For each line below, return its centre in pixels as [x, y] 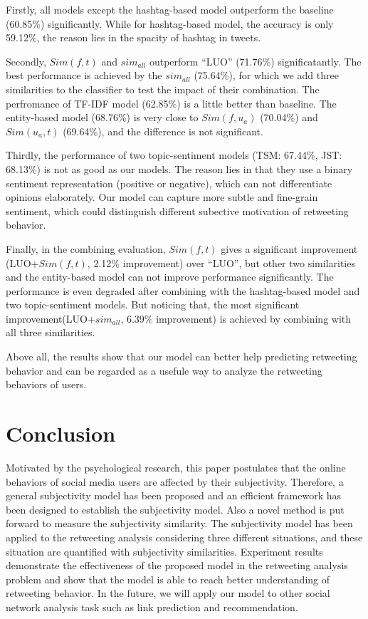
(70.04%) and [289, 117]
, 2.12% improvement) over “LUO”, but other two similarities [221, 262]
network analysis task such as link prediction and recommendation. [152, 607]
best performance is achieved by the [84, 75]
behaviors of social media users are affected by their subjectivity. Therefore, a [175, 481]
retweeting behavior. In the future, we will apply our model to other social [168, 593]
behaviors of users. [46, 384]
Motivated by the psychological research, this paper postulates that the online [176, 467]
